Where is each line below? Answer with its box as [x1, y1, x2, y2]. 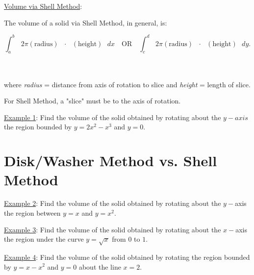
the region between [4, 207, 61, 218]
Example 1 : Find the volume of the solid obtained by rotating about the [4, 112, 221, 122]
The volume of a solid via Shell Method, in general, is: [4, 17, 167, 27]
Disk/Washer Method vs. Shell [4, 150, 217, 171]
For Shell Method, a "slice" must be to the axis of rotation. [4, 96, 181, 106]
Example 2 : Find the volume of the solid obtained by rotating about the [4, 198, 221, 208]
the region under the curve [4, 234, 84, 244]
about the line [78, 261, 121, 272]
